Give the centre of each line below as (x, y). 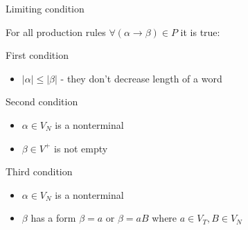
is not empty (81, 148)
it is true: (200, 32)
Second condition (42, 101)
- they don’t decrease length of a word (141, 78)
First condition (37, 55)
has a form (53, 218)
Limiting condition (45, 8)
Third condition (39, 171)
